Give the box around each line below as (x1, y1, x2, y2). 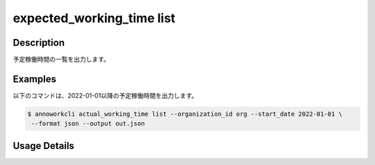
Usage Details (12, 139, 74, 152)
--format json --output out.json (31, 120, 145, 128)
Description (12, 37, 65, 49)
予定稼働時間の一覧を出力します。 (12, 55, 110, 64)
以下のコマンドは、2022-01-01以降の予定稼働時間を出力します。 (12, 91, 198, 100)
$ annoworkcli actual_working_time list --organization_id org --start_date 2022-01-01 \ (27, 110, 343, 118)
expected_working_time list (12, 10, 176, 26)
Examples (12, 73, 57, 85)
